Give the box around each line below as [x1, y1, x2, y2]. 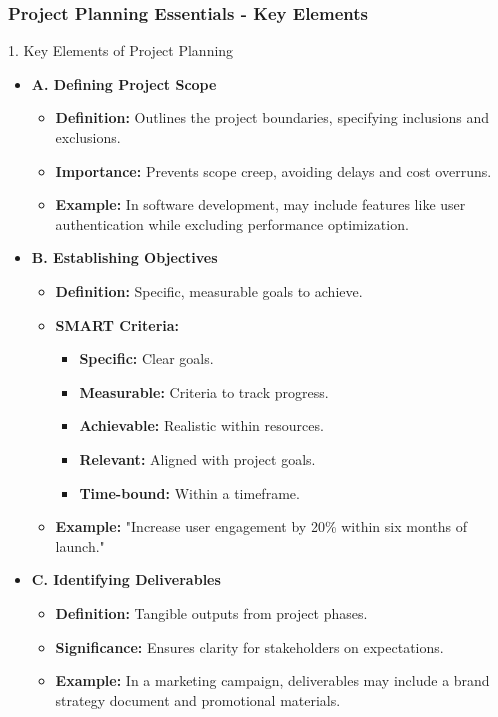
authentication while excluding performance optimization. [55, 213, 409, 234]
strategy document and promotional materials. [55, 689, 341, 710]
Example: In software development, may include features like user [55, 194, 466, 215]
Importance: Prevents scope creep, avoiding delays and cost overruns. [55, 160, 492, 181]
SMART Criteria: [55, 314, 180, 335]
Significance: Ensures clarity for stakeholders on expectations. [55, 636, 444, 657]
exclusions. [55, 127, 121, 147]
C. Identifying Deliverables [31, 569, 221, 590]
